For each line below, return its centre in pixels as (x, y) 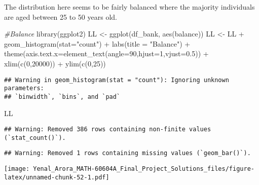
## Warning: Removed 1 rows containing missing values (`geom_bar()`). (127, 153)
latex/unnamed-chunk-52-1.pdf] (57, 177)
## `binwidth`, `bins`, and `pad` (62, 97)
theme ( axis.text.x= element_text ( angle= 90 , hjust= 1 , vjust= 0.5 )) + (106, 53)
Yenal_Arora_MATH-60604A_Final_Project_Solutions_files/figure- (144, 169)
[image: (17, 169)
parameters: (24, 88)
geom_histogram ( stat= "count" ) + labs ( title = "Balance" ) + (97, 43)
